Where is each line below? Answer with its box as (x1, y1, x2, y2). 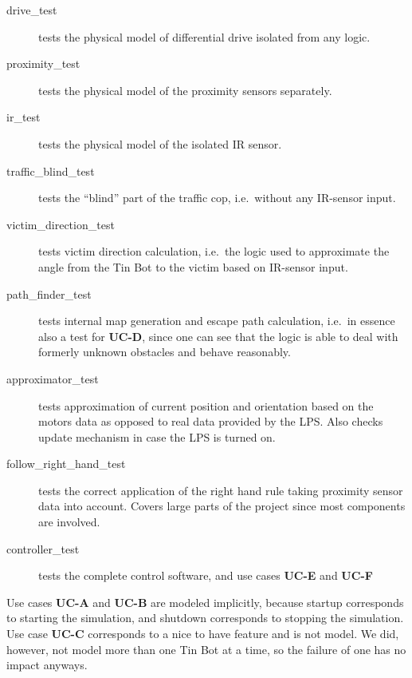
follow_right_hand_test (6, 455, 126, 472)
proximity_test (6, 55, 80, 72)
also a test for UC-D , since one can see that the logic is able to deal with (38, 327, 398, 344)
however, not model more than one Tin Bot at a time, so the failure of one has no (6, 640, 406, 657)
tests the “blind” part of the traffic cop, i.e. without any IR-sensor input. (38, 189, 396, 206)
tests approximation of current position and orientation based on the (38, 397, 374, 414)
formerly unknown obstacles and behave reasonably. (38, 343, 291, 360)
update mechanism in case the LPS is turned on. (38, 428, 276, 445)
